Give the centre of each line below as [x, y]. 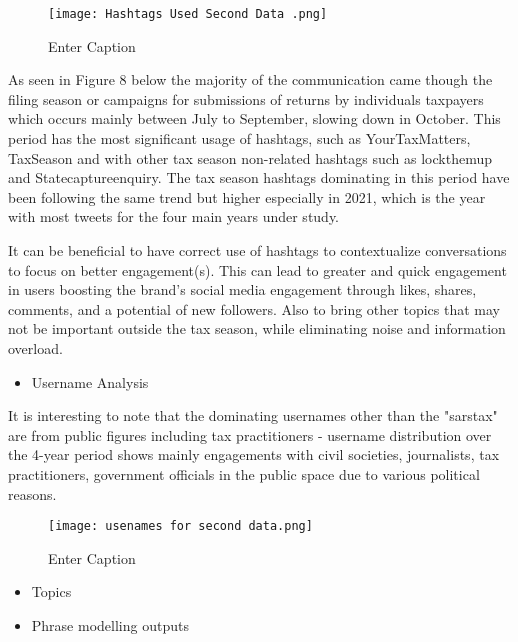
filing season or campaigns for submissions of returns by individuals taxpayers [246, 98]
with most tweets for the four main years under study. [174, 216]
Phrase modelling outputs [110, 624]
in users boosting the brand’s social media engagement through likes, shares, [242, 289]
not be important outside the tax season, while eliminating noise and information [257, 328]
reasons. [32, 493]
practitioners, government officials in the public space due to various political [244, 473]
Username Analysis [90, 381]
